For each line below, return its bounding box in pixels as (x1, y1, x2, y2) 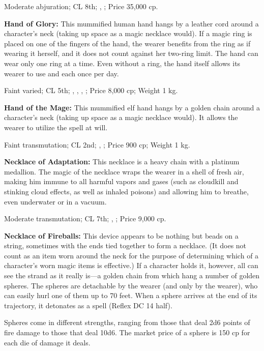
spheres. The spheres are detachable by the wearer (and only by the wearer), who (4, 280, 258, 290)
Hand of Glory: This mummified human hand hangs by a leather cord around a (4, 18, 259, 28)
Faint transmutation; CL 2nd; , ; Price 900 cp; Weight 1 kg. (4, 139, 190, 150)
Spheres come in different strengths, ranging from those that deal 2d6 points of (4, 317, 250, 328)
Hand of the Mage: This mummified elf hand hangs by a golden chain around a (4, 102, 260, 112)
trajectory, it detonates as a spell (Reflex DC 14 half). (4, 300, 172, 310)
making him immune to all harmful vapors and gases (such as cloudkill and (4, 176, 239, 187)
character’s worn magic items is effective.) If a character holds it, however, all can (4, 260, 258, 271)
